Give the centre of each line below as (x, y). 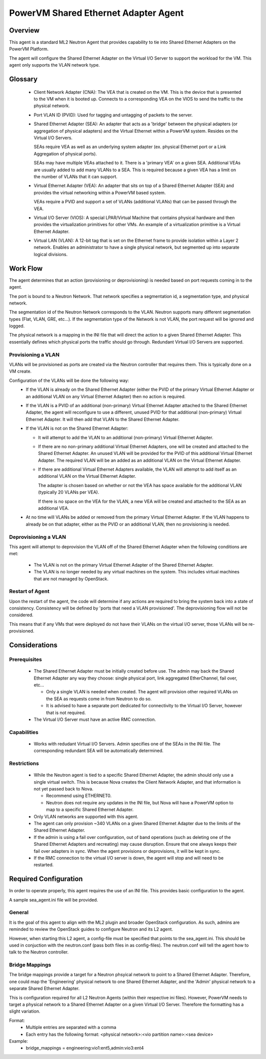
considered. (21, 615)
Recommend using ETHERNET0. (79, 796)
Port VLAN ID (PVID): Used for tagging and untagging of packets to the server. (113, 115)
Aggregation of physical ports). (65, 153)
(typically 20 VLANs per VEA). (69, 492)
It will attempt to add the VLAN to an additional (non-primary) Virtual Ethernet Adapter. (126, 437)
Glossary (23, 79)
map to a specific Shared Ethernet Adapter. (90, 810)
